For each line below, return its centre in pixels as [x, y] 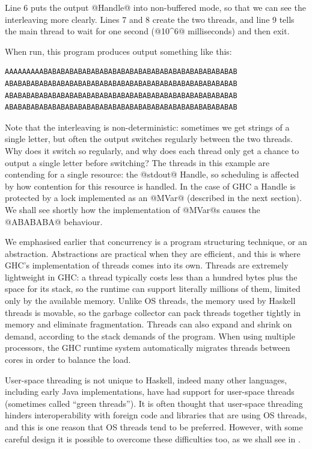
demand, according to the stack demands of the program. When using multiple [150, 336]
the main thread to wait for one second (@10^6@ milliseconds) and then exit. [147, 31]
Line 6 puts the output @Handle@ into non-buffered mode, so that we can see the [155, 7]
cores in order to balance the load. [68, 360]
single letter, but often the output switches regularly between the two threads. [149, 139]
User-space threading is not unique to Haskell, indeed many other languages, [146, 379]
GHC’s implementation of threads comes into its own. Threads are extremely [147, 265]
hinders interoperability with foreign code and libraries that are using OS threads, [156, 415]
